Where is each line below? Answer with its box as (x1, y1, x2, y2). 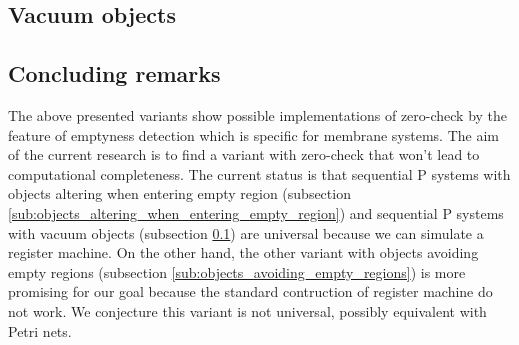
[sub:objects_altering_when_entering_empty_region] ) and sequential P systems (8, 202, 504, 223)
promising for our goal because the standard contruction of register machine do (8, 281, 493, 302)
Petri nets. (8, 320, 72, 341)
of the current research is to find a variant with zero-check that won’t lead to (8, 144, 480, 165)
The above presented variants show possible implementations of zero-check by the (8, 104, 508, 125)
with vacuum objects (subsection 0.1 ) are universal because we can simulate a (8, 222, 484, 243)
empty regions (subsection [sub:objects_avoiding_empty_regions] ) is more (8, 261, 466, 282)
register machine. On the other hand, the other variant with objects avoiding (8, 242, 479, 263)
